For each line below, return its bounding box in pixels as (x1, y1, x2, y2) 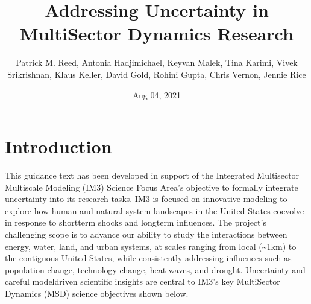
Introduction (5, 134, 112, 159)
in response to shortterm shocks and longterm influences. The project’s (5, 216, 266, 229)
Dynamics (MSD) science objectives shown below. (5, 287, 189, 299)
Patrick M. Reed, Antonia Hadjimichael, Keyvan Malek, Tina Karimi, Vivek (16, 56, 298, 69)
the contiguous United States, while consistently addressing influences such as (5, 252, 292, 264)
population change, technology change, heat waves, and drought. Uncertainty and (5, 263, 306, 276)
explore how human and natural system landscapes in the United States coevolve (5, 204, 304, 217)
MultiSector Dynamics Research (20, 21, 294, 46)
